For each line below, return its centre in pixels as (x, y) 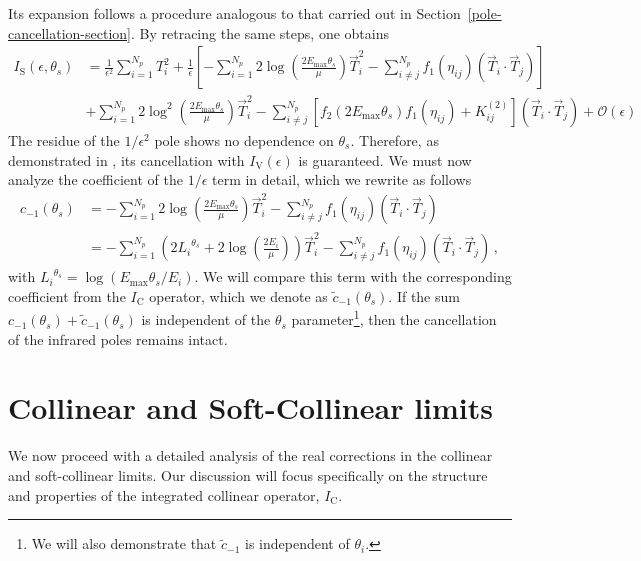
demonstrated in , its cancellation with (126, 159)
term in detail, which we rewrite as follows (341, 179)
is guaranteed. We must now (385, 159)
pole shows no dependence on (244, 139)
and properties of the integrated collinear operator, (164, 494)
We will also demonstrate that (124, 543)
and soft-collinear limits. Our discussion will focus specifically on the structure (248, 475)
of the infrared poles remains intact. (118, 338)
